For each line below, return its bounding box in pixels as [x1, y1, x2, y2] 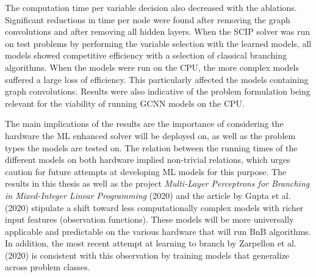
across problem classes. [5, 261, 90, 273]
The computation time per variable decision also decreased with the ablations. [5, 1, 297, 13]
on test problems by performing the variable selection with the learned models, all [5, 37, 312, 49]
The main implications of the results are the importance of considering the [5, 117, 284, 130]
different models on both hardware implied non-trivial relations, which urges [5, 153, 290, 166]
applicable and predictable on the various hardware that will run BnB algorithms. [5, 225, 311, 237]
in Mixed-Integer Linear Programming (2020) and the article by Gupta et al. [5, 189, 291, 201]
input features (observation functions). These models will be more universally [5, 213, 294, 226]
